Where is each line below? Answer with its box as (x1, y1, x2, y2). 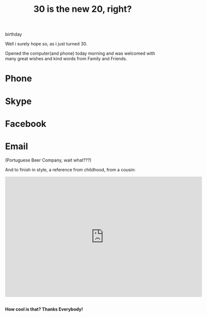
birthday (5, 31, 22, 38)
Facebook (5, 118, 47, 129)
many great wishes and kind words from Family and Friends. (5, 56, 127, 62)
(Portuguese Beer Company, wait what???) (5, 157, 92, 163)
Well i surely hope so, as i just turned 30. (5, 41, 88, 47)
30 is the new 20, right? (33, 3, 132, 15)
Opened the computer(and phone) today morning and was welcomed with (5, 50, 155, 56)
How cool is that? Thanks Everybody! (5, 306, 83, 312)
